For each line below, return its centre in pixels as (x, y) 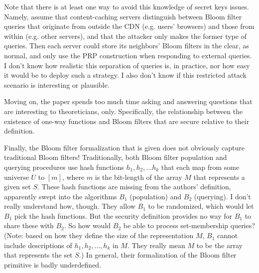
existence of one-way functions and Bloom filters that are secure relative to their (127, 121)
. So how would (87, 225)
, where (73, 177)
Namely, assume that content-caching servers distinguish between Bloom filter (123, 16)
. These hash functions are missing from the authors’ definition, (134, 187)
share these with (29, 225)
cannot (228, 235)
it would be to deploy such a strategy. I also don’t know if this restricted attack (125, 75)
